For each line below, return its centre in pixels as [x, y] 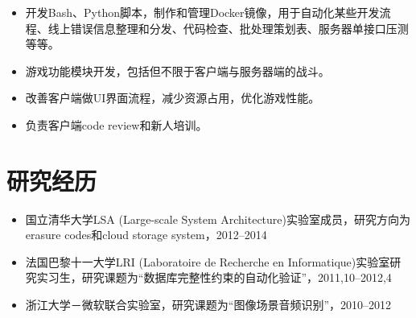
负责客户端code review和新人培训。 [116, 124]
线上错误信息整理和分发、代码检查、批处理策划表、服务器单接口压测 [228, 28]
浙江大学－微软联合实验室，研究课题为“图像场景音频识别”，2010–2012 [208, 305]
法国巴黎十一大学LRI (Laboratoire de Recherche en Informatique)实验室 [208, 261]
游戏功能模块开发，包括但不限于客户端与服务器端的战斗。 [177, 70]
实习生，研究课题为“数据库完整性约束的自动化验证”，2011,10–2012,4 [214, 277]
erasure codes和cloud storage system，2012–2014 [146, 235]
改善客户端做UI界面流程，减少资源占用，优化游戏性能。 [173, 98]
